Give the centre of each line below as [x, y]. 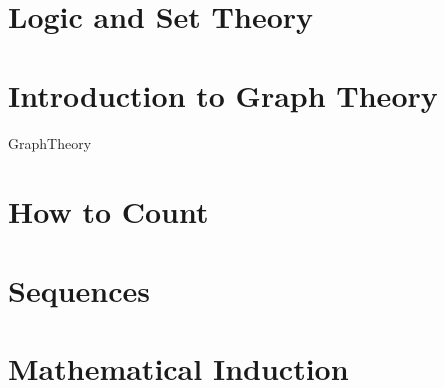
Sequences [79, 289]
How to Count [108, 211]
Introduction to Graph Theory [223, 94]
